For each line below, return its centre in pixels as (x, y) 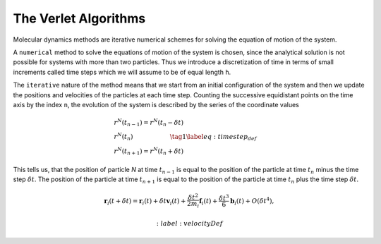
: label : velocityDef (189, 223)
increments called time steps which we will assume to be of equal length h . (122, 72)
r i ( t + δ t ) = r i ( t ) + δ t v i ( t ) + (145, 202)
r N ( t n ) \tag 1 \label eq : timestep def (185, 137)
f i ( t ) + (208, 202)
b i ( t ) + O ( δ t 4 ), (252, 201)
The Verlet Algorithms (79, 18)
